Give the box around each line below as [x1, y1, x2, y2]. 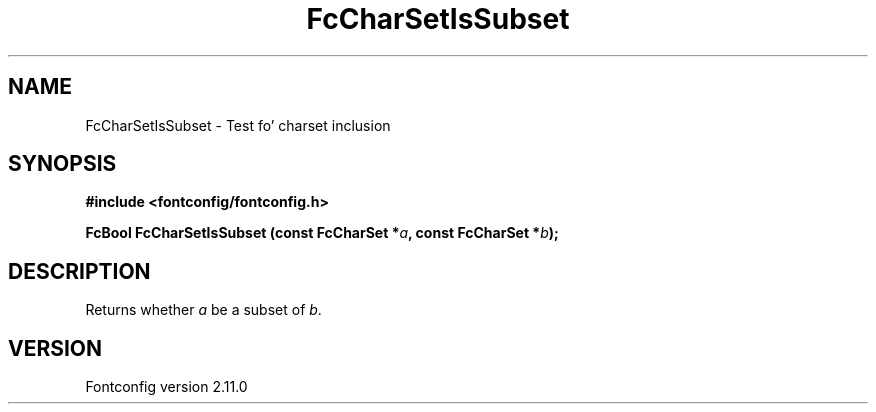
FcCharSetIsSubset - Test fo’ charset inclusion [85, 116, 391, 134]
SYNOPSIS [8, 151, 117, 177]
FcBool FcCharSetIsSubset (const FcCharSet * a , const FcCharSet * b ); [85, 224, 559, 242]
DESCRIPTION [8, 258, 151, 284]
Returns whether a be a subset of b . [85, 301, 322, 319]
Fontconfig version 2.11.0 [85, 378, 248, 396]
